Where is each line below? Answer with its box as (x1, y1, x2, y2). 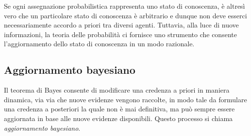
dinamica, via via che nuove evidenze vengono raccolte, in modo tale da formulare (4, 94, 247, 104)
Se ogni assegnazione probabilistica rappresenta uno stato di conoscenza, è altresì (4, 1, 245, 11)
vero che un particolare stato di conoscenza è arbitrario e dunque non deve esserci (4, 10, 247, 20)
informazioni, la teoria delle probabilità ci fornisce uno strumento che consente (4, 29, 237, 39)
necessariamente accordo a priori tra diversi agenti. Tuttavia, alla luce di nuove (4, 20, 239, 30)
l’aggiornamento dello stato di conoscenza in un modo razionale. (4, 39, 195, 49)
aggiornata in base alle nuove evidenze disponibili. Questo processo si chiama (4, 113, 233, 123)
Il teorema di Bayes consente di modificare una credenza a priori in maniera (4, 85, 230, 95)
